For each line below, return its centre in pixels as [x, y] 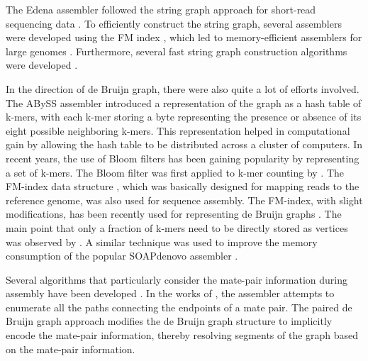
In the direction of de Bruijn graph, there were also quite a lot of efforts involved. [183, 88]
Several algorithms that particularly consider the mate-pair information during [177, 279]
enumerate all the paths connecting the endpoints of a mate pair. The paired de [179, 307]
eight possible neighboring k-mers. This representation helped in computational [178, 130]
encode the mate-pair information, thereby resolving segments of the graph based [182, 335]
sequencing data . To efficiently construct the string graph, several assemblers [174, 23]
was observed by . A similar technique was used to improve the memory [162, 241]
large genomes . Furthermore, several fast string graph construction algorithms [177, 51]
